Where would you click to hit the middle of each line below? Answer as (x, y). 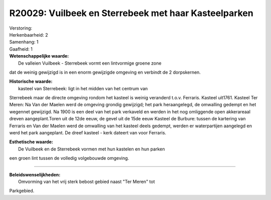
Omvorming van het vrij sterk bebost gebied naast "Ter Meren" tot (87, 181)
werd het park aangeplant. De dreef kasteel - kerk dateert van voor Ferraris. (88, 133)
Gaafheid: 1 (21, 49)
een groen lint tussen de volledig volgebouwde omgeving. (69, 158)
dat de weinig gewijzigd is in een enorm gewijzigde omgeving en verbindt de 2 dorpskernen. (105, 72)
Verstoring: (21, 28)
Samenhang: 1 (24, 42)
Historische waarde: (31, 81)
